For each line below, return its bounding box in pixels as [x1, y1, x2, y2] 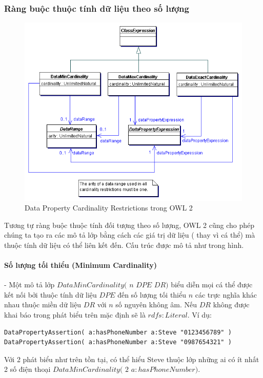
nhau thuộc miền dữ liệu [4, 299, 82, 310]
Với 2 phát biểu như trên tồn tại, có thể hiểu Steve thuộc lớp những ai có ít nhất [4, 353, 259, 364]
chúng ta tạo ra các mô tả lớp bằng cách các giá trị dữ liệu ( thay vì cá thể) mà [4, 229, 255, 240]
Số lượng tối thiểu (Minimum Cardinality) [4, 260, 157, 270]
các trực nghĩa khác [195, 289, 257, 300]
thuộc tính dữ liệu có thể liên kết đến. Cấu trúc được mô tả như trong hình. [4, 239, 244, 250]
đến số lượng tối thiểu [117, 289, 186, 300]
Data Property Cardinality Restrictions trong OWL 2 [25, 202, 193, 213]
